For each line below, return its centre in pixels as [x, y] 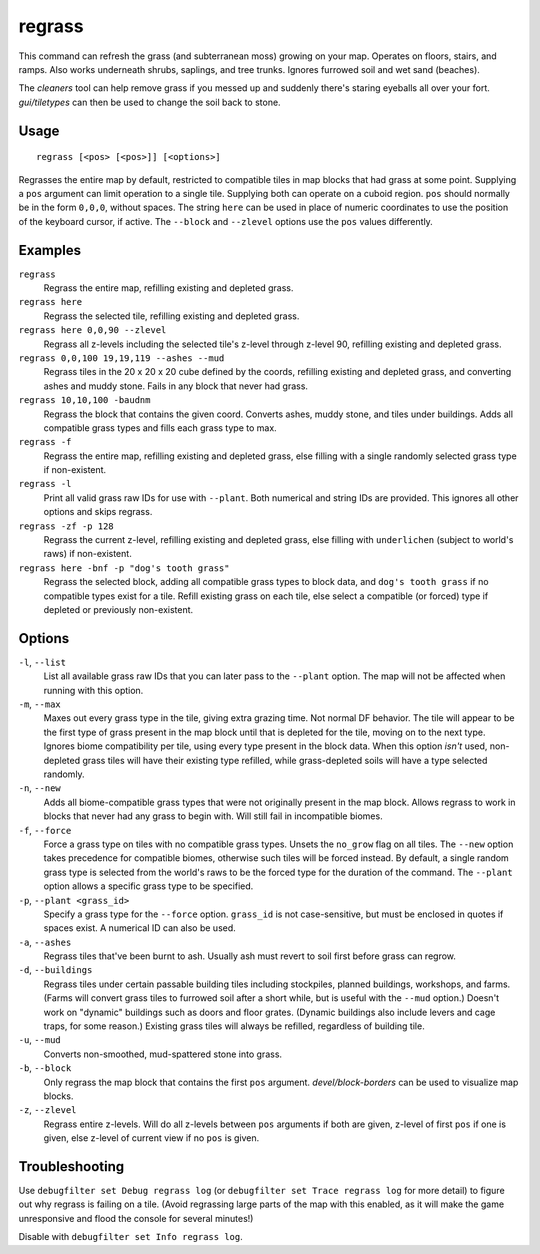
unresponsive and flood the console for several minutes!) [136, 1218]
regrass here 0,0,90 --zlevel [92, 330]
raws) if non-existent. [87, 554]
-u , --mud [39, 1040]
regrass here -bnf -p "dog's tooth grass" [124, 568]
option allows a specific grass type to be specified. [148, 886]
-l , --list [42, 662]
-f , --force [45, 830]
